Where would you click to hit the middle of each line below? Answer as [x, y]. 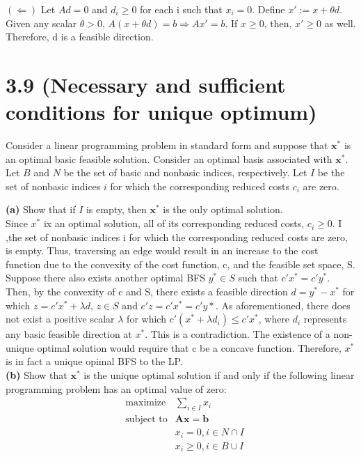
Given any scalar [41, 23]
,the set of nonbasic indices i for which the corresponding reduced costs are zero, [177, 237]
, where [274, 319]
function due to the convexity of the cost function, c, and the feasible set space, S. [180, 264]
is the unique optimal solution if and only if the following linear [219, 375]
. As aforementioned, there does [283, 305]
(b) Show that [37, 375]
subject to [146, 420]
